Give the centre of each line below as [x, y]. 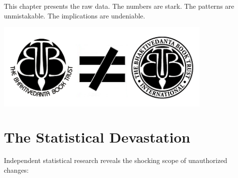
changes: [17, 170]
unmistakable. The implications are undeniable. [75, 15]
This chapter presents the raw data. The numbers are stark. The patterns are [119, 6]
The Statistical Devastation [97, 137]
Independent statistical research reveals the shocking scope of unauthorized [116, 160]
